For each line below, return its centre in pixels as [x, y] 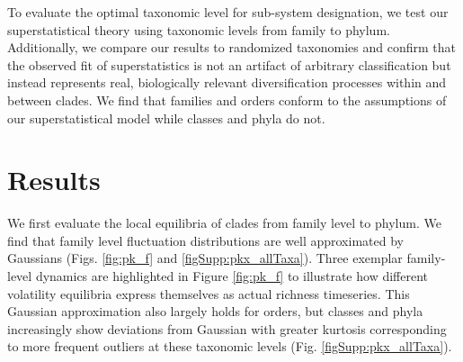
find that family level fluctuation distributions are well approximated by [205, 240]
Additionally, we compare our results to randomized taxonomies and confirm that [231, 47]
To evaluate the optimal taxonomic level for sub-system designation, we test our [228, 12]
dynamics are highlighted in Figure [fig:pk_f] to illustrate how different [231, 276]
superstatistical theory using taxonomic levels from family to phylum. [199, 29]
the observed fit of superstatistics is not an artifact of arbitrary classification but [229, 64]
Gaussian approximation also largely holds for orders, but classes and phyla [215, 311]
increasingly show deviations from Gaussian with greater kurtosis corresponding [227, 328]
